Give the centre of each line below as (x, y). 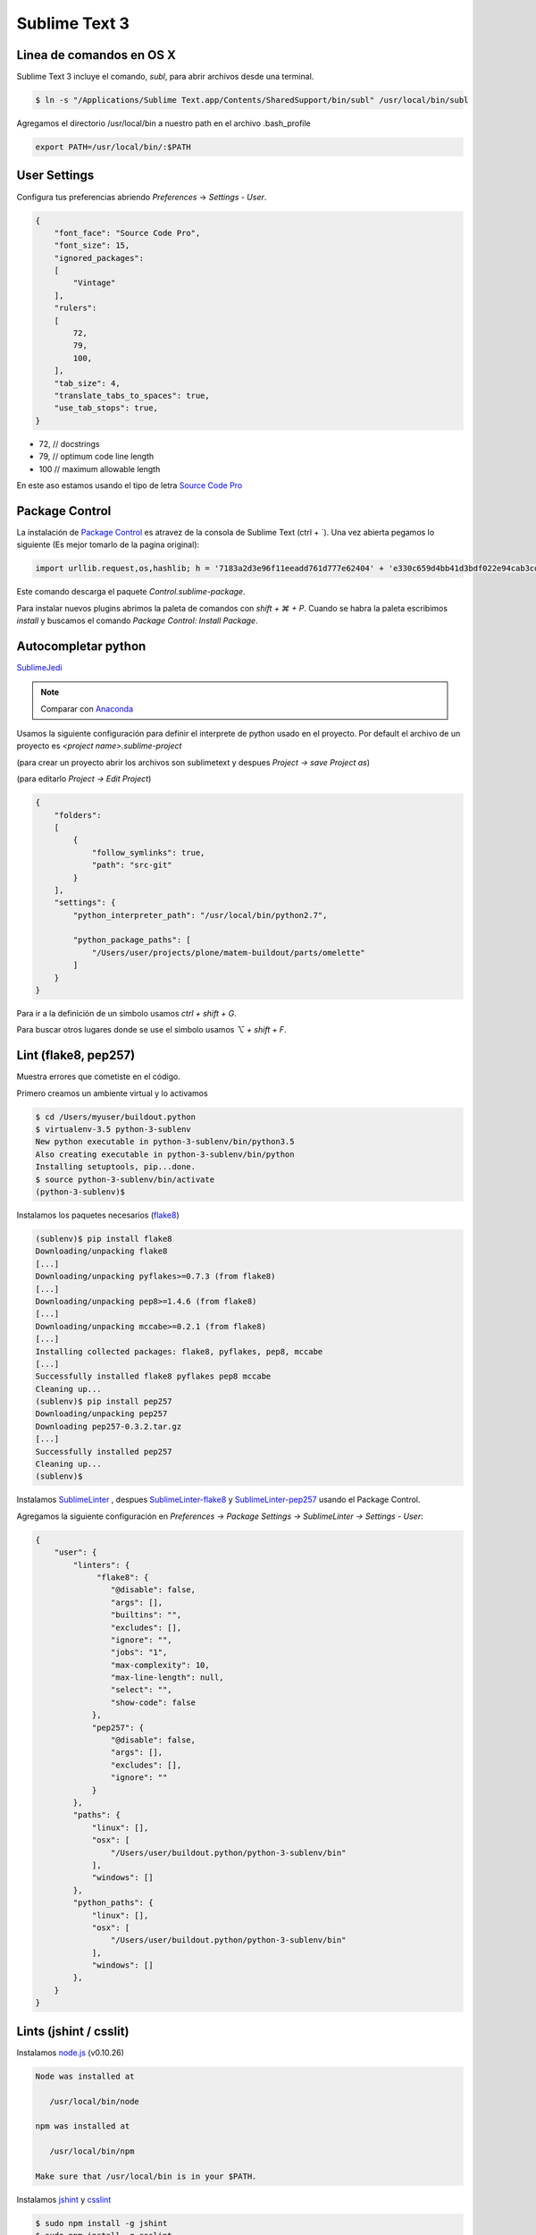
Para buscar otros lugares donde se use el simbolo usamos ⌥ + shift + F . (151, 1030)
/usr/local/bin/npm (92, 2151)
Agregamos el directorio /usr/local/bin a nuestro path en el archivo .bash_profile (164, 123)
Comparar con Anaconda (87, 708)
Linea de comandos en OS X (96, 55)
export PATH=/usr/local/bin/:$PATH (113, 147)
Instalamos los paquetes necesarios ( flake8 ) (98, 1215)
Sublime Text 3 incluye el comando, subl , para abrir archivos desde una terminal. (165, 77)
